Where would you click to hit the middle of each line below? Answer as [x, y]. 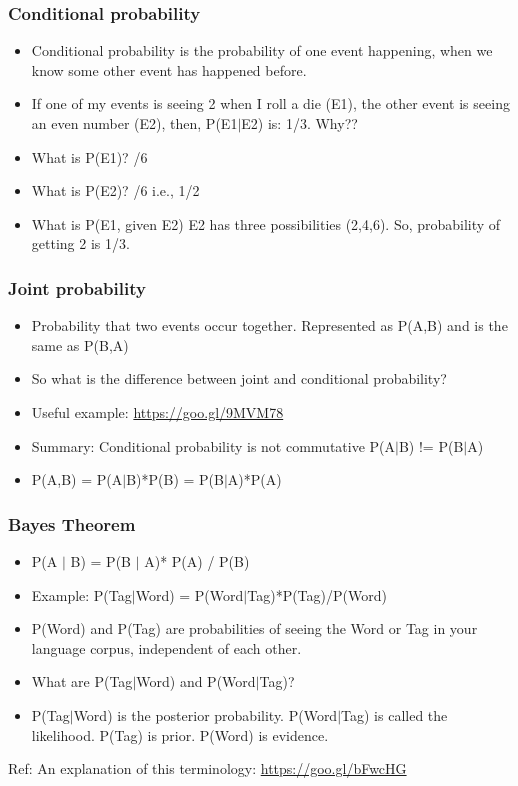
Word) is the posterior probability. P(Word [205, 714]
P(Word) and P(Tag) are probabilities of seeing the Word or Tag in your [254, 628]
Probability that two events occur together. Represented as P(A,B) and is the [269, 325]
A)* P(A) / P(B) [197, 560]
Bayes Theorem [72, 523]
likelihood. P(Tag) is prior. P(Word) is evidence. [180, 734]
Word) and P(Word [196, 681]
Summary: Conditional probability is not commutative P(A [213, 445]
